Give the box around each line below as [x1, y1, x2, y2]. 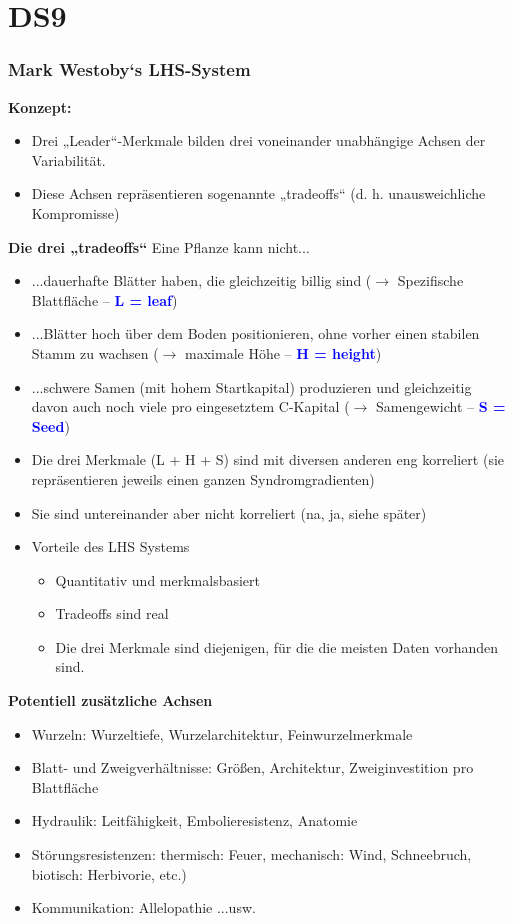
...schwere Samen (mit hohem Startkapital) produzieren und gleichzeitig [31, 376, 472, 397]
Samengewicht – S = [376, 396, 506, 417]
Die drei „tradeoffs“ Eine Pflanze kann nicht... [8, 236, 310, 257]
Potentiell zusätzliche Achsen [8, 690, 213, 711]
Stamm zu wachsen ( [31, 342, 159, 363]
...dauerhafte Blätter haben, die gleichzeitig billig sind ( [31, 270, 372, 291]
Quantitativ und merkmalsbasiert [55, 569, 261, 590]
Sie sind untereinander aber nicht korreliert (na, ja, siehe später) [31, 502, 427, 523]
